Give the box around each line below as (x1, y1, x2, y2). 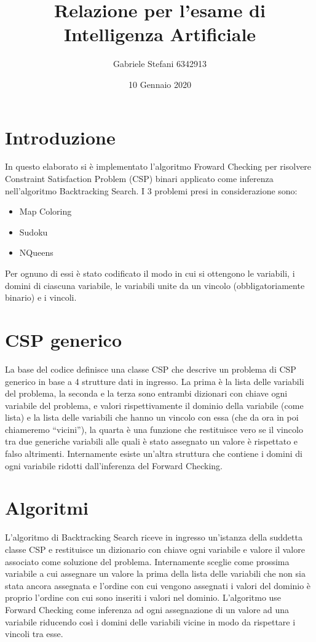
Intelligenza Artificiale (63, 22, 256, 47)
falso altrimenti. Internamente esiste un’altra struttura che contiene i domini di (5, 447, 302, 460)
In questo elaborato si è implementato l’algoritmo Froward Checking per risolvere (5, 160, 312, 173)
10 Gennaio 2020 (128, 77, 191, 90)
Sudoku (19, 225, 48, 238)
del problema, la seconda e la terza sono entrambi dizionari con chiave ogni (5, 387, 288, 400)
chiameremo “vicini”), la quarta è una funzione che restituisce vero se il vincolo (5, 422, 303, 435)
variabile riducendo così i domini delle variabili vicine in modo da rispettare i (5, 615, 296, 628)
